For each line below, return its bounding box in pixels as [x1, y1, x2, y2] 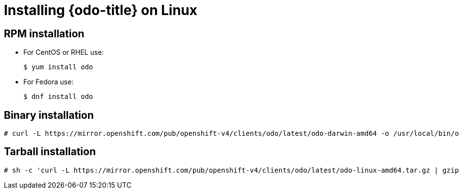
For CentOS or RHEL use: [23, 48, 104, 57]
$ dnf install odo [23, 93, 93, 101]
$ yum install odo [23, 63, 93, 71]
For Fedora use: [23, 78, 74, 86]
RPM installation [4, 27, 85, 40]
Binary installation [4, 109, 94, 121]
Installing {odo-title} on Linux [4, 2, 197, 18]
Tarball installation [4, 145, 96, 158]
